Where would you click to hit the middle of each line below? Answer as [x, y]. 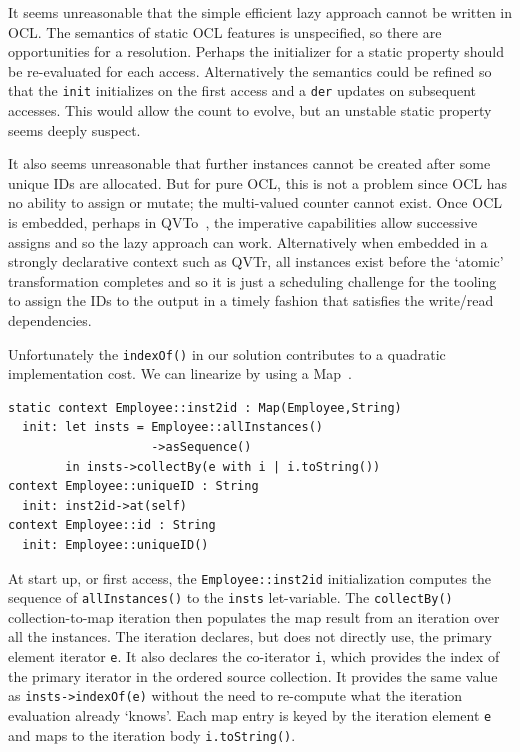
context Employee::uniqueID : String [133, 486]
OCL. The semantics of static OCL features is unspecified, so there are [225, 31]
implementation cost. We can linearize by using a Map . [180, 373]
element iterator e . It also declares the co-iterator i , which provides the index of [254, 656]
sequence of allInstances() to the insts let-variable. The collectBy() [230, 597]
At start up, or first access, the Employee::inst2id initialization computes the [250, 577]
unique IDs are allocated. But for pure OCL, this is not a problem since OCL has [258, 182]
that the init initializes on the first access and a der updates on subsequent [242, 90]
